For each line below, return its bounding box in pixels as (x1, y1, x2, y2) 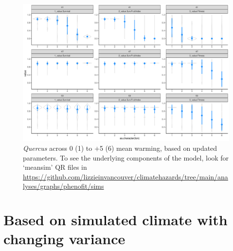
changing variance (3, 229, 125, 249)
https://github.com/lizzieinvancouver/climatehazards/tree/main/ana (23, 171, 228, 181)
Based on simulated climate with (3, 210, 228, 230)
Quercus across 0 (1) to (23, 143, 92, 153)
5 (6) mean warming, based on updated (99, 143, 217, 153)
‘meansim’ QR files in (23, 162, 87, 172)
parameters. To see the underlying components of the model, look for (23, 152, 229, 162)
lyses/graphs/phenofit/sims (23, 181, 104, 191)
